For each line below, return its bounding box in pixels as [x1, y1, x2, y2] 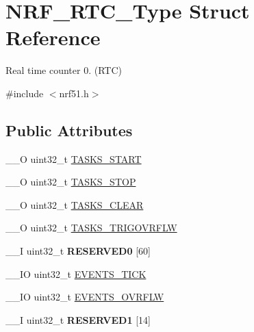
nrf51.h [59, 86, 89, 100]
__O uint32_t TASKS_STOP [5, 175, 136, 189]
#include [5, 86, 44, 100]
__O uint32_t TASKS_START [5, 151, 142, 166]
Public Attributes [5, 119, 133, 140]
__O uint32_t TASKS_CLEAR [5, 197, 144, 212]
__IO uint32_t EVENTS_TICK [5, 266, 147, 281]
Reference [5, 23, 101, 51]
